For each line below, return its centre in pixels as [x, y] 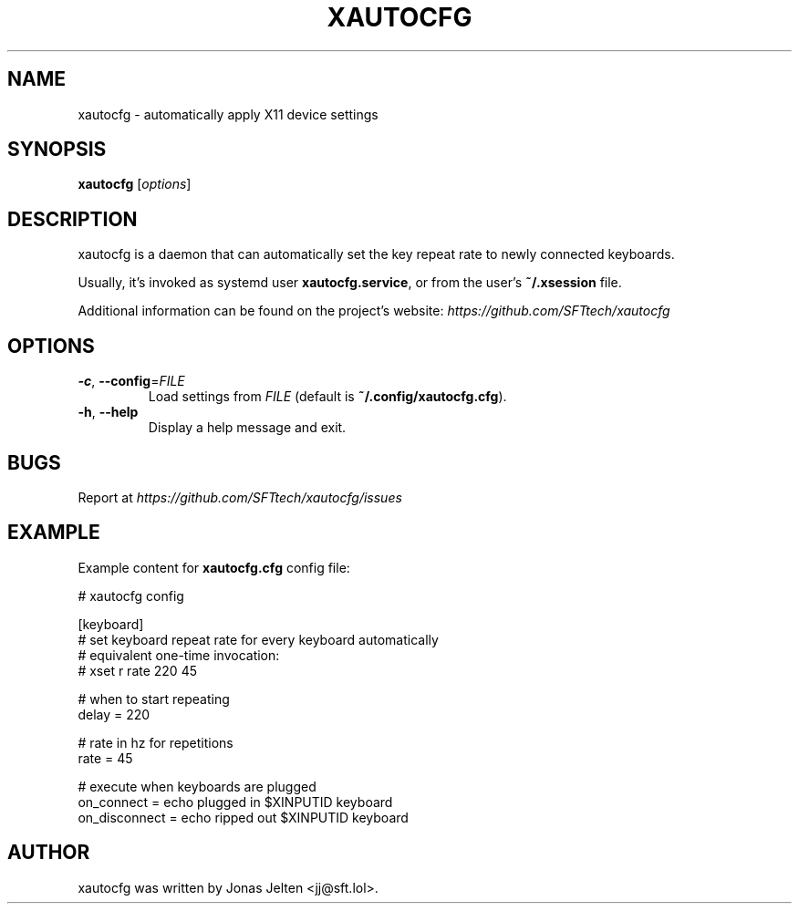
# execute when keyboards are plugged [197, 786]
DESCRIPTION [73, 219]
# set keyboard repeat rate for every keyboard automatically [258, 639]
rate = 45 [105, 758]
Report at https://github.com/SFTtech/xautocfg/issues [240, 497]
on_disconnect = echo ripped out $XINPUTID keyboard [243, 817]
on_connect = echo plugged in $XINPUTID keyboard [235, 802]
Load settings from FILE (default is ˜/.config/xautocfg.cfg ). [327, 397]
